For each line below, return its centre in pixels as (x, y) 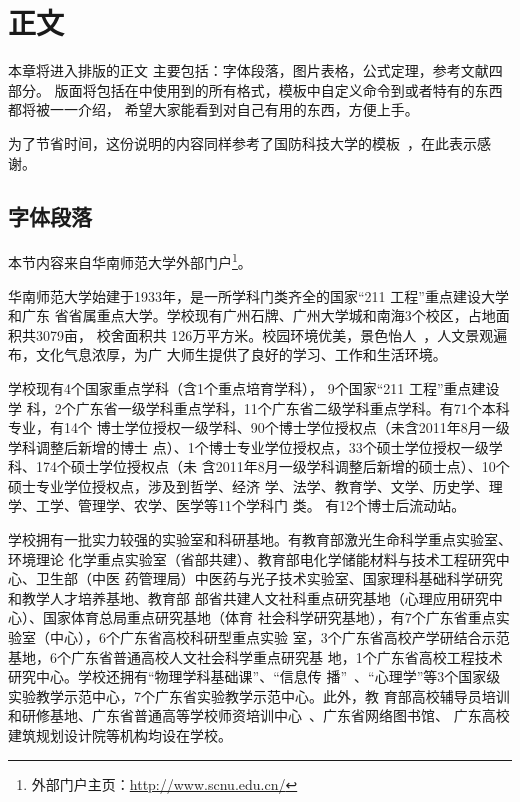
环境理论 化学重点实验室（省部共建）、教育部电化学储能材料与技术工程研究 (252, 558)
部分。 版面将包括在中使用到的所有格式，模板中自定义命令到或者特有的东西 (255, 89)
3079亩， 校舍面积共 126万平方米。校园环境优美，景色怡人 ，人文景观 (264, 334)
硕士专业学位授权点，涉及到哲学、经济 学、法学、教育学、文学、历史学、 (248, 485)
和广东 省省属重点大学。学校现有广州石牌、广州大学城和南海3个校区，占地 (252, 315)
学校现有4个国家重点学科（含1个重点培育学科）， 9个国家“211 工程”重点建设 (254, 387)
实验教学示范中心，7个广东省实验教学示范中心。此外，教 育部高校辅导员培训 (259, 695)
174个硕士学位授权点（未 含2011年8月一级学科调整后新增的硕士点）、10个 (272, 466)
